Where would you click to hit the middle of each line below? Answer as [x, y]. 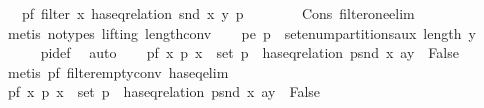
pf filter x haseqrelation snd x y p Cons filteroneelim [218, 13]
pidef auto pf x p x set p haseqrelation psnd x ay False [249, 52]
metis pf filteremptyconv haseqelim [118, 71]
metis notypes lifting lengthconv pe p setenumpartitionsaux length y [241, 32]
